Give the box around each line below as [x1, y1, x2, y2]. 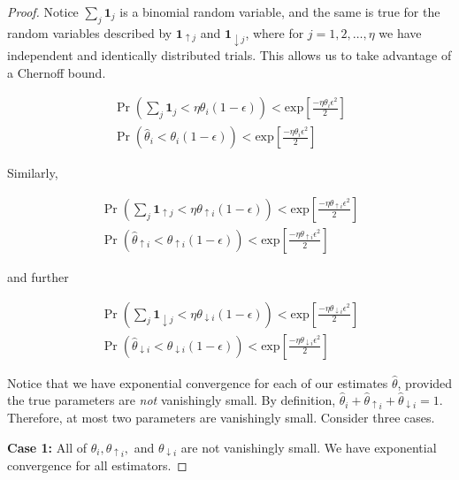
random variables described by [7, 23, 172, 42]
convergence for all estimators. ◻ [7, 456, 187, 475]
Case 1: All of [7, 438, 87, 456]
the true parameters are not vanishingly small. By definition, [7, 391, 336, 409]
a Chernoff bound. [7, 63, 106, 81]
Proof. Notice [7, 3, 79, 20]
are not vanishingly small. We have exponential [180, 438, 437, 456]
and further [7, 267, 69, 286]
